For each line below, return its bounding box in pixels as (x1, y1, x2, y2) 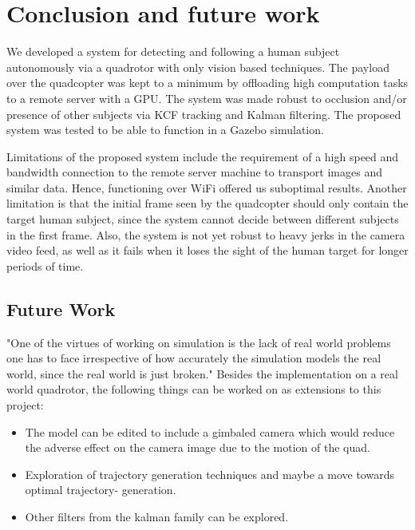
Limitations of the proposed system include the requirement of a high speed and (6, 148, 399, 164)
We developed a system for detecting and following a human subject (6, 43, 340, 60)
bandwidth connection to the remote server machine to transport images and (6, 164, 382, 180)
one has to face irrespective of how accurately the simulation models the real (6, 350, 381, 366)
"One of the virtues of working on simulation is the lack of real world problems (6, 334, 391, 350)
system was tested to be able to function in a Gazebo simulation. (6, 121, 324, 138)
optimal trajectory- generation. (25, 481, 176, 498)
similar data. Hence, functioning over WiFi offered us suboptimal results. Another (6, 179, 407, 196)
